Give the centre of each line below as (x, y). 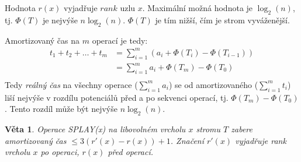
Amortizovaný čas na (42, 40)
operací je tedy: (120, 40)
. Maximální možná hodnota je (198, 8)
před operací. (131, 152)
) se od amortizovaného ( (213, 84)
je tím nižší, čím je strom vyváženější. (222, 20)
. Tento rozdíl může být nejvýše (61, 109)
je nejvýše (60, 20)
